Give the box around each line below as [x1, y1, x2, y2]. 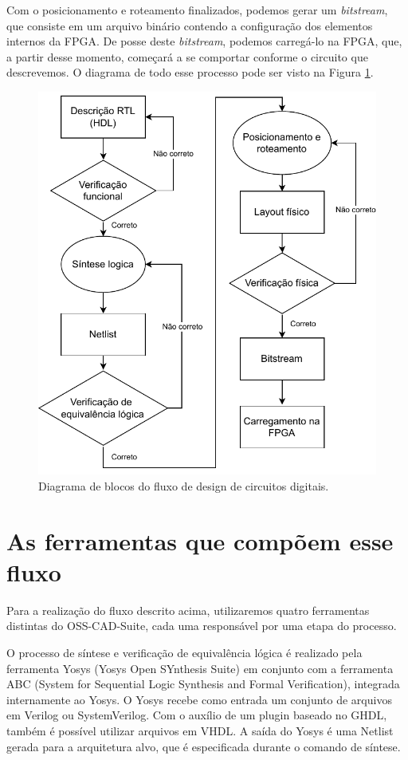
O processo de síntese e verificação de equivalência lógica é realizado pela [6, 644, 363, 660]
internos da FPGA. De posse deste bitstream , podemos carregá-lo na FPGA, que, [6, 33, 402, 49]
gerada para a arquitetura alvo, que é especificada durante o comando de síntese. [6, 738, 401, 754]
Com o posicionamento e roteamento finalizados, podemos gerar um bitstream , [6, 2, 388, 18]
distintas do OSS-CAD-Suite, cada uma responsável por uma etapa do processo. [6, 617, 397, 634]
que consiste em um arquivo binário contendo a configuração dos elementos [6, 17, 373, 33]
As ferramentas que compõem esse [6, 524, 394, 557]
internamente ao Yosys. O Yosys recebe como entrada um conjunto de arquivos [6, 691, 392, 707]
